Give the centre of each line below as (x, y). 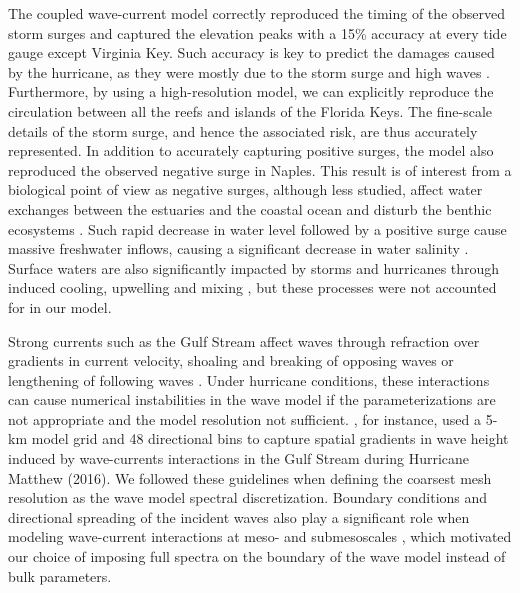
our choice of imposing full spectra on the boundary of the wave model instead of (257, 556)
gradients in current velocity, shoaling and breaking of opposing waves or (231, 360)
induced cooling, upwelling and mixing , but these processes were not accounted (252, 287)
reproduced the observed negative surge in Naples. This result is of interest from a (260, 169)
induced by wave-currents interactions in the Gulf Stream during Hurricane (239, 458)
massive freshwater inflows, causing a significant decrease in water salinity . (238, 248)
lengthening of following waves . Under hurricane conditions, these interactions (249, 379)
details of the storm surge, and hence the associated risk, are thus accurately (243, 130)
